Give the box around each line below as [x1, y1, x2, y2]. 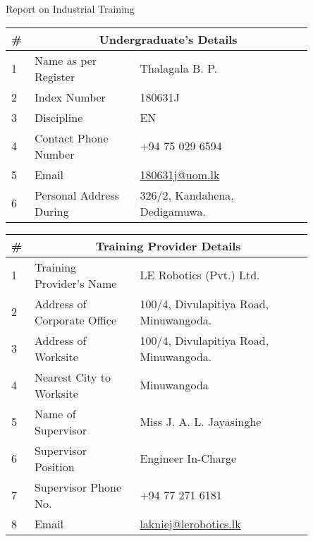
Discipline [34, 109, 83, 126]
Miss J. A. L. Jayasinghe [140, 413, 262, 430]
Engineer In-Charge [140, 450, 237, 467]
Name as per [34, 51, 97, 68]
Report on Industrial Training [6, 1, 135, 16]
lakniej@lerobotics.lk [140, 515, 241, 532]
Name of [34, 405, 76, 422]
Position [34, 458, 75, 475]
